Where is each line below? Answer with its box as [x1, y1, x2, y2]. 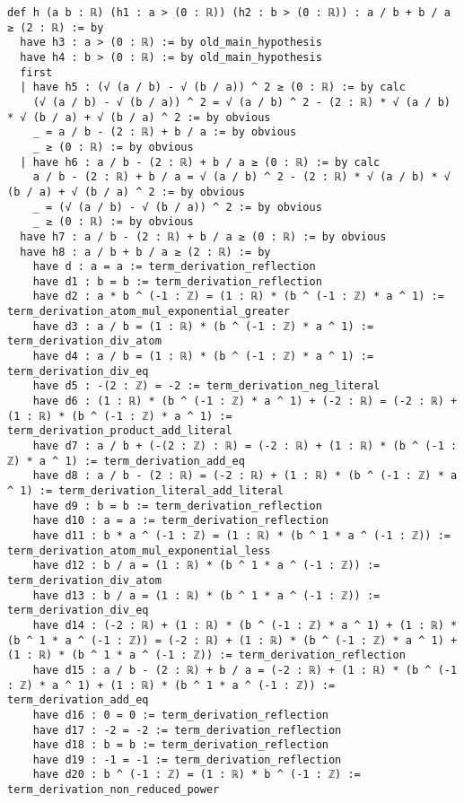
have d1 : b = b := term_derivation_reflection [32, 275, 322, 288]
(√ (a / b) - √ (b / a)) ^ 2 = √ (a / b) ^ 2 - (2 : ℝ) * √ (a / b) [32, 95, 451, 109]
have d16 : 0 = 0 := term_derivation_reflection [32, 708, 328, 721]
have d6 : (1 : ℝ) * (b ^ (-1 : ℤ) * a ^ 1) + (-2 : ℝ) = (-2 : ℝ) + [32, 395, 458, 408]
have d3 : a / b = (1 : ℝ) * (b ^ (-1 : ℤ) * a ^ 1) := [32, 319, 374, 333]
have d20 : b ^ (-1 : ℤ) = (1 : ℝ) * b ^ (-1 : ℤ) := [32, 768, 361, 781]
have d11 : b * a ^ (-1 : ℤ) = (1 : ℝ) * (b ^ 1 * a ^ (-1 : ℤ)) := [32, 528, 451, 542]
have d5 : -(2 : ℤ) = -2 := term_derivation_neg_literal [32, 380, 381, 393]
